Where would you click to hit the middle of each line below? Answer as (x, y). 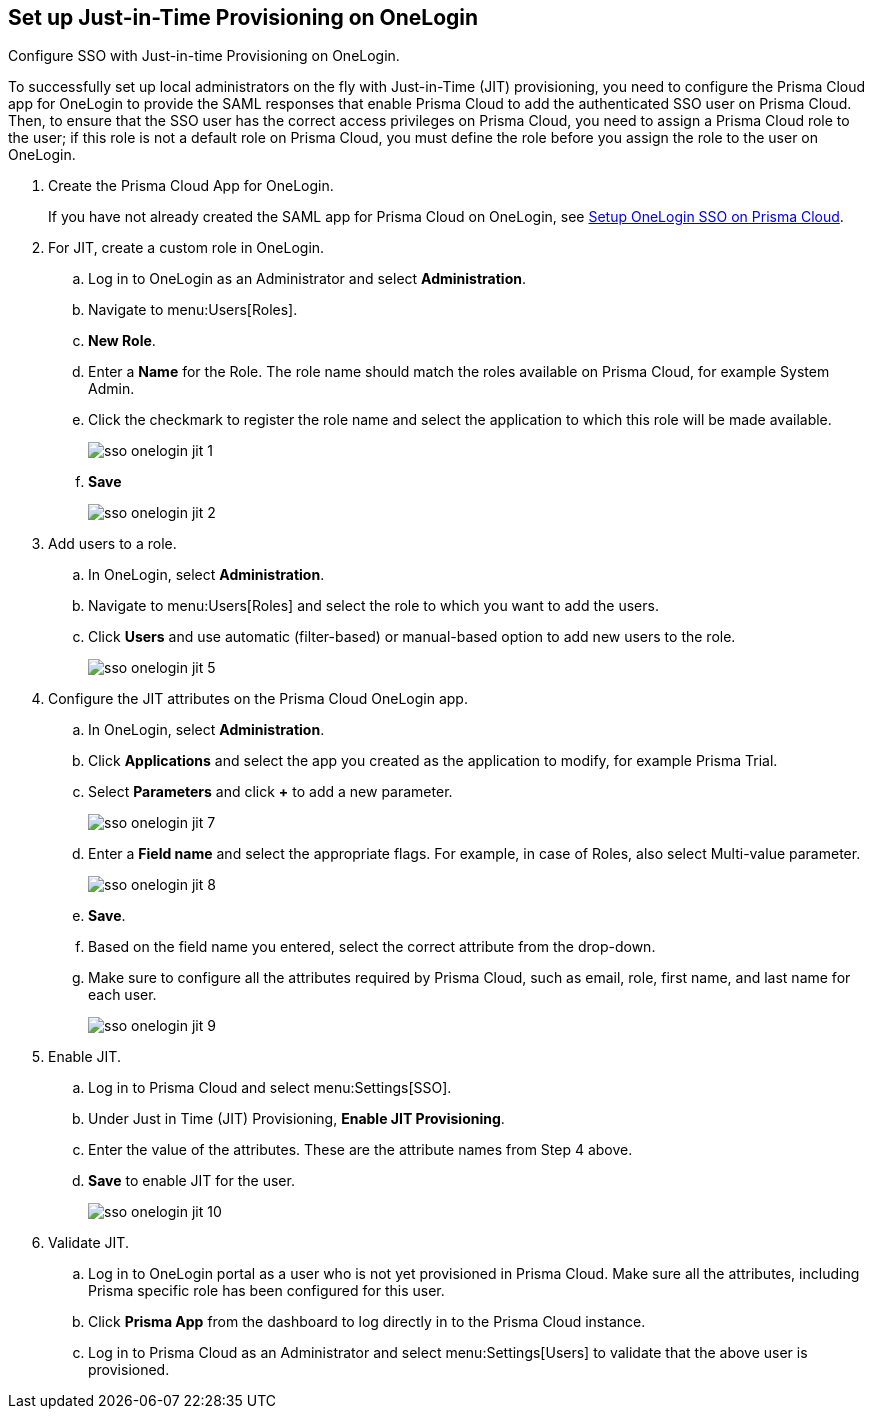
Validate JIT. (88, 1243)
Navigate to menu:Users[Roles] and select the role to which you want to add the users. (373, 606)
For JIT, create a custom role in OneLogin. (186, 248)
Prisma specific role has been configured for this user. (266, 1291)
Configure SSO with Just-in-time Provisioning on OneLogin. (204, 56)
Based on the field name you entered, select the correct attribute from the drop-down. (372, 947)
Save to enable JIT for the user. (191, 1181)
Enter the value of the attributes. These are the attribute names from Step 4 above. (360, 1150)
